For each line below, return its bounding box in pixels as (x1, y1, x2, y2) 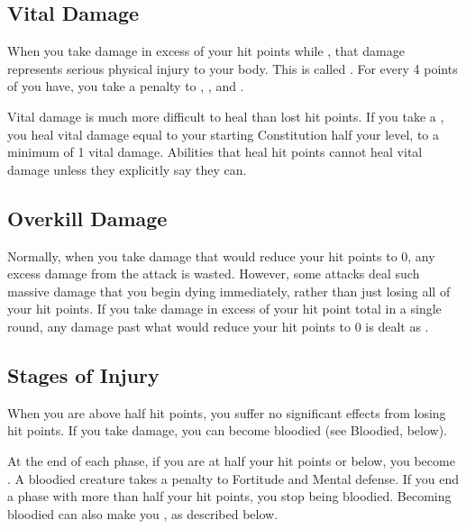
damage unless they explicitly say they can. (7, 160, 247, 178)
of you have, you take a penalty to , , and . (7, 77, 244, 96)
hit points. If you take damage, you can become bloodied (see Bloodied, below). (7, 421, 448, 440)
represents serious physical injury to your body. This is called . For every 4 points (7, 59, 458, 78)
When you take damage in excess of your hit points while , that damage (7, 41, 405, 60)
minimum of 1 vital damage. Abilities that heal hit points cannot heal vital (7, 142, 423, 161)
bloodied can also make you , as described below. (7, 504, 279, 523)
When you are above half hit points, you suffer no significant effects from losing (7, 403, 446, 422)
